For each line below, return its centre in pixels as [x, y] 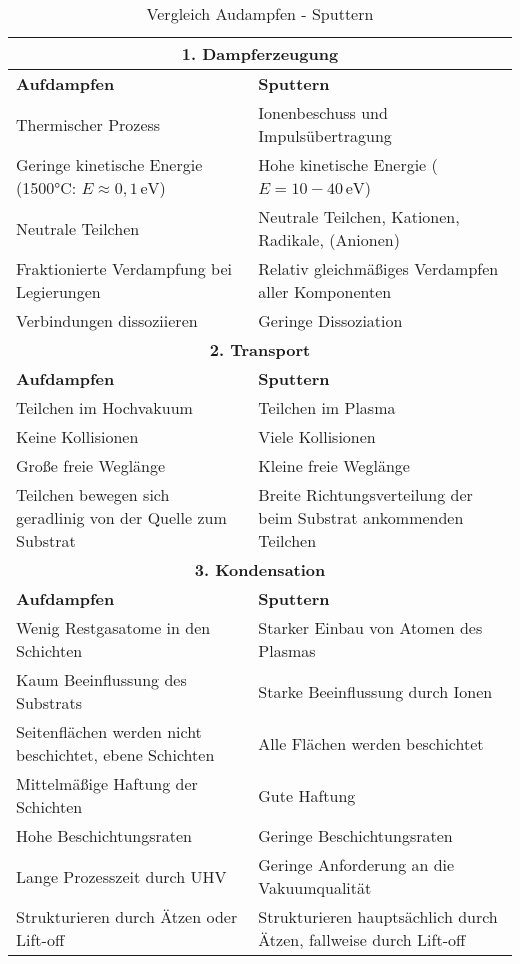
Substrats [49, 702]
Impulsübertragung [325, 135]
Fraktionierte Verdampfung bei [124, 268]
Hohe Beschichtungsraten [104, 835]
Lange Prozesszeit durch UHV [121, 876]
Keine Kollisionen [77, 436]
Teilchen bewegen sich [93, 494]
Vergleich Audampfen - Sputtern [260, 13]
